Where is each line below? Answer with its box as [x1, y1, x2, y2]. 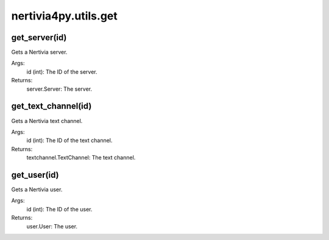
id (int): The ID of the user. [26, 205, 93, 213]
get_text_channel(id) [11, 101, 92, 111]
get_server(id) [11, 32, 67, 43]
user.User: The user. [26, 222, 78, 230]
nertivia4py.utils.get [11, 9, 118, 23]
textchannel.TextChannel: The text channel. [26, 154, 136, 161]
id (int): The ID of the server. [26, 68, 97, 76]
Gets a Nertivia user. [11, 186, 63, 193]
